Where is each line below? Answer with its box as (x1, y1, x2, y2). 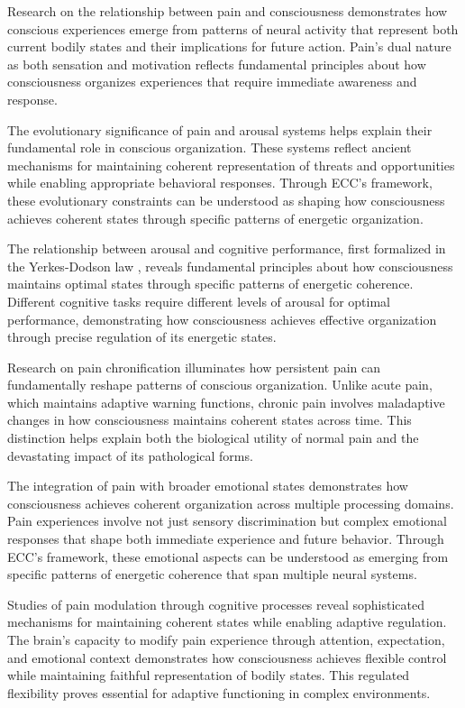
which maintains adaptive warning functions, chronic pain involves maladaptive (7, 392, 445, 411)
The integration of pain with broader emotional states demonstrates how (7, 476, 408, 495)
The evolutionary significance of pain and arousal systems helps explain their (7, 120, 433, 139)
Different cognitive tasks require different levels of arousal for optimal (7, 291, 390, 310)
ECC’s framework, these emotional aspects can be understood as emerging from (7, 547, 449, 565)
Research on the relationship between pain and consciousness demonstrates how (7, 2, 448, 20)
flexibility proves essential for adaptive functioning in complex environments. (7, 683, 431, 702)
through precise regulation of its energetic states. (7, 327, 277, 346)
